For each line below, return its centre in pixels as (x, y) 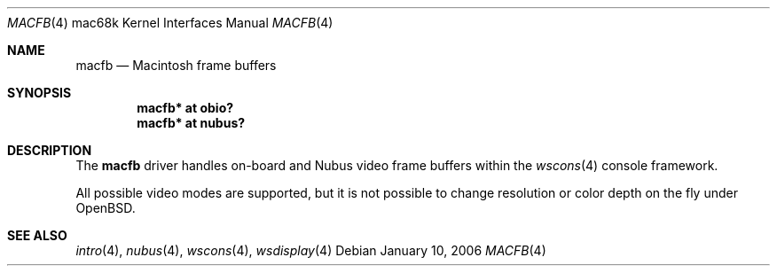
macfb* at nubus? (191, 123)
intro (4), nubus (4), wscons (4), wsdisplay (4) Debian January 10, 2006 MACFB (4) (311, 250)
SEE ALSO (37, 235)
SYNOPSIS (39, 93)
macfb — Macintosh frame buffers (176, 65)
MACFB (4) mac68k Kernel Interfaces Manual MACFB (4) (170, 23)
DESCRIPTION (50, 150)
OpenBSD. (106, 208)
